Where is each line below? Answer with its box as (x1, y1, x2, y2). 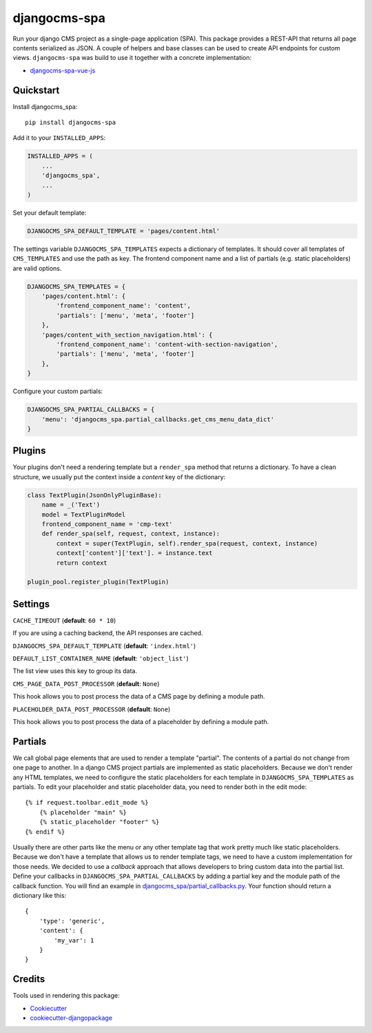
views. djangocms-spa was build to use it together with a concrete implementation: (12, 54, 252, 62)
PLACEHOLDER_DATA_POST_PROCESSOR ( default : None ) (12, 705, 171, 713)
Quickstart (12, 84, 60, 96)
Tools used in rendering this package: (12, 992, 120, 1000)
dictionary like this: (12, 891, 67, 899)
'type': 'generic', (39, 917, 105, 925)
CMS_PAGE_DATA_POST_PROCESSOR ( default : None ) (12, 679, 160, 688)
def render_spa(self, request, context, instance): (41, 530, 220, 538)
